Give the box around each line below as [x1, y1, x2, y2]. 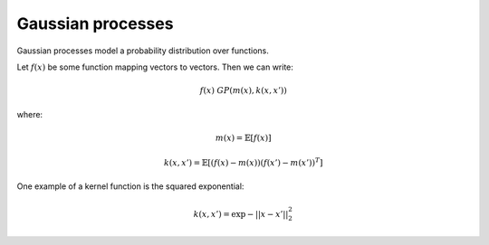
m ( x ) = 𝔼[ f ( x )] [215, 132, 272, 143]
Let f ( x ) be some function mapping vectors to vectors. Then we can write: [16, 61, 294, 72]
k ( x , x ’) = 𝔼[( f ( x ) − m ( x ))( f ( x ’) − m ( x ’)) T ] [163, 156, 323, 168]
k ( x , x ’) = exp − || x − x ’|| [193, 209, 289, 219]
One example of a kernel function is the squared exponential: [16, 181, 244, 192]
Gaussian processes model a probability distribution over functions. [16, 45, 269, 56]
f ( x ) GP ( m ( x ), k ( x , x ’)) [199, 86, 287, 96]
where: [16, 108, 43, 119]
